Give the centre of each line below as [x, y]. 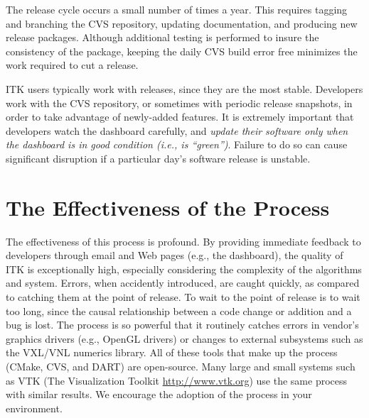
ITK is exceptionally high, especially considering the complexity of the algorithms [184, 269]
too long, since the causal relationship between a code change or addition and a [179, 310]
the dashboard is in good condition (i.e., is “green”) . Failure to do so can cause [177, 144]
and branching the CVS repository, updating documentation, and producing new [182, 23]
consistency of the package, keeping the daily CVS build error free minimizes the [182, 51]
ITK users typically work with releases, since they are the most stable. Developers [184, 88]
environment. [34, 408]
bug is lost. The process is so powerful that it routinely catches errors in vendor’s [182, 325]
